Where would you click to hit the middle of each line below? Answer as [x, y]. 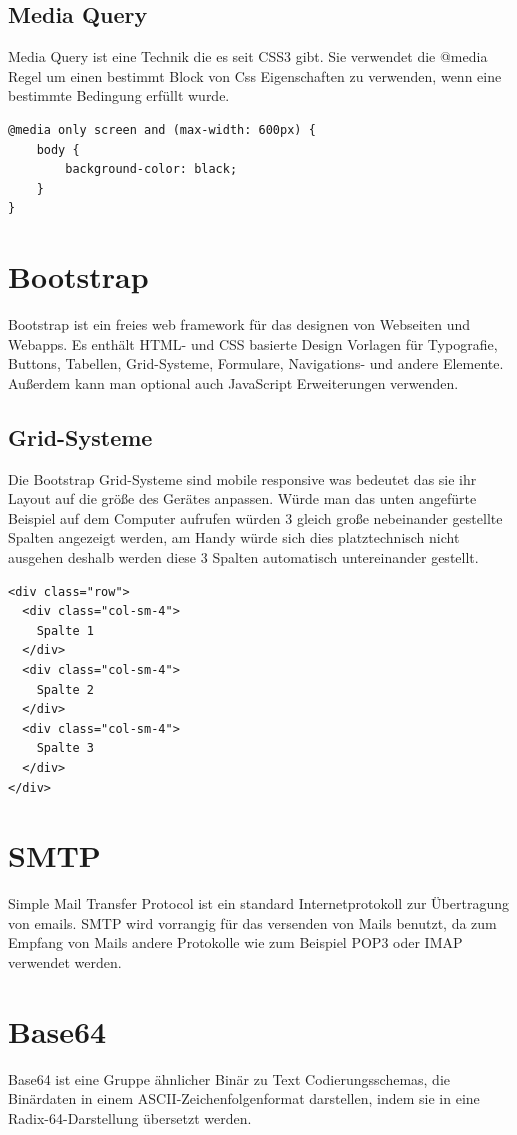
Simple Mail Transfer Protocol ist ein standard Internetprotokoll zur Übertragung [258, 903]
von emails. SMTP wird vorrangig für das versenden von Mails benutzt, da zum [252, 922]
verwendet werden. [65, 962]
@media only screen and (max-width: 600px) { [162, 129]
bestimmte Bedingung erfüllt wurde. [119, 95]
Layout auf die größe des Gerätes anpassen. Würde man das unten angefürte [242, 498]
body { [58, 149]
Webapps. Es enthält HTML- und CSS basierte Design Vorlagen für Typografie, [253, 343]
